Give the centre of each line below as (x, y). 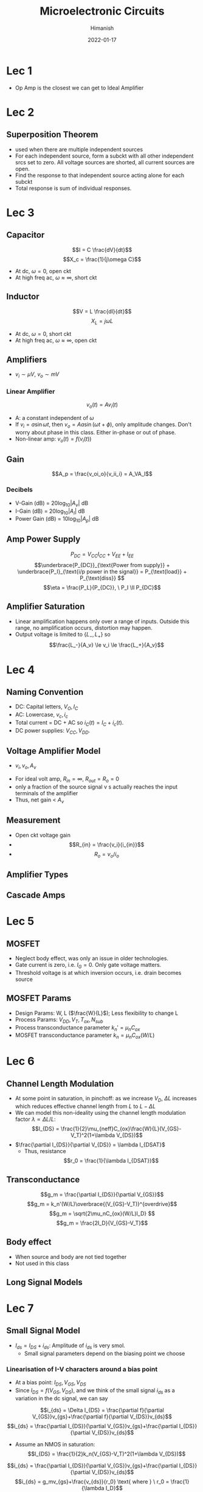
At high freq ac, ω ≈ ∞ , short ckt (56, 277)
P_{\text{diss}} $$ (102, 578)
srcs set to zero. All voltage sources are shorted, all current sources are (105, 162)
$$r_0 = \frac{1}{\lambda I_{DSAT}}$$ (111, 1160)
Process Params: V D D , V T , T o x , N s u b (59, 1020)
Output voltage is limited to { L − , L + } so (63, 635)
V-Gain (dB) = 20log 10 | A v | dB (52, 504)
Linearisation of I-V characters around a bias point (82, 1369)
